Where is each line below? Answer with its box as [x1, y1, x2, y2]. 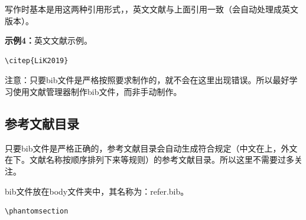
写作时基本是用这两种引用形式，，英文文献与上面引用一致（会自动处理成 [5, 3, 282, 15]
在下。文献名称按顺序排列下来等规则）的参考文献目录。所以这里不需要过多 [5, 153, 294, 166]
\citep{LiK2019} [5, 56, 69, 65]
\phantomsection [5, 207, 69, 216]
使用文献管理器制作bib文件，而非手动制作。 [12, 85, 182, 97]
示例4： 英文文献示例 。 [5, 34, 93, 47]
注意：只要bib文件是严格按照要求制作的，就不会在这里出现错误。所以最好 [5, 74, 289, 86]
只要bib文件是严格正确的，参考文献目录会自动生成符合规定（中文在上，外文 [5, 142, 298, 154]
